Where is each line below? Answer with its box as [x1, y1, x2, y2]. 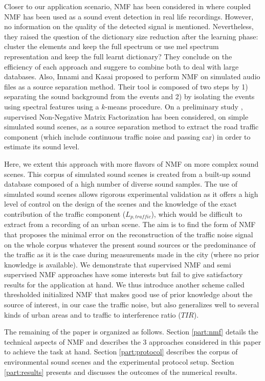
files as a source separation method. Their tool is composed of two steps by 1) [4, 81, 248, 92]
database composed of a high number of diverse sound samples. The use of [4, 178, 237, 189]
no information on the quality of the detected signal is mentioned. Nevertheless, [4, 21, 254, 32]
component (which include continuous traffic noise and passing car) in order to [4, 131, 251, 142]
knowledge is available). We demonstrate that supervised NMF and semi [4, 259, 231, 270]
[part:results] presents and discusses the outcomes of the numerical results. [4, 366, 237, 377]
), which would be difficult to [151, 208, 242, 219]
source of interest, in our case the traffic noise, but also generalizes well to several [4, 299, 259, 310]
